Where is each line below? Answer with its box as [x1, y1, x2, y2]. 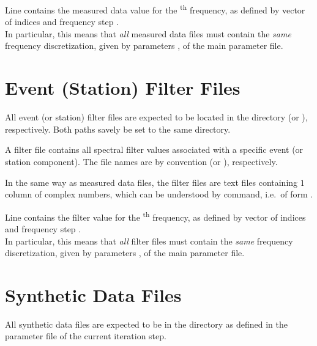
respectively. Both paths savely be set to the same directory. [5, 122, 231, 135]
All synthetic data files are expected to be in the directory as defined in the [5, 317, 288, 330]
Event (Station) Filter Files [5, 75, 241, 100]
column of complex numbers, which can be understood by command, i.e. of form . [5, 188, 313, 201]
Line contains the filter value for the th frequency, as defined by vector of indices [5, 208, 306, 223]
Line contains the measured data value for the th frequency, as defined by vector [5, 2, 305, 16]
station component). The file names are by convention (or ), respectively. [5, 155, 278, 167]
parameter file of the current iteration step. [5, 329, 166, 342]
